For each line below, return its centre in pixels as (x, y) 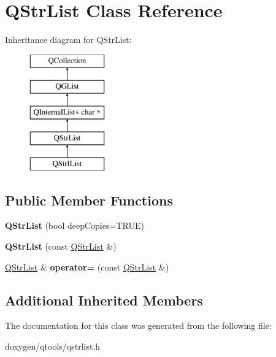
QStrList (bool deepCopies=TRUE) (75, 225)
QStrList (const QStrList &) (61, 246)
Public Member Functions (89, 200)
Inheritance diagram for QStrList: (68, 40)
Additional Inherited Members (104, 300)
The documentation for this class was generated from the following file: (138, 325)
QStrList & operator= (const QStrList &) (87, 267)
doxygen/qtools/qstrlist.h (53, 346)
